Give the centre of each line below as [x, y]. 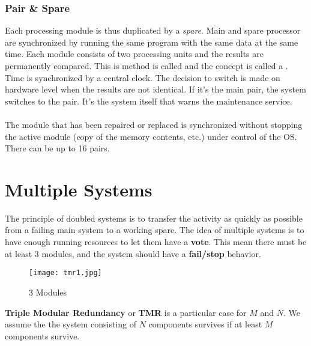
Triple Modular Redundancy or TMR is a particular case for [126, 312]
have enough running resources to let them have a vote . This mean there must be [156, 242]
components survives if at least [205, 324]
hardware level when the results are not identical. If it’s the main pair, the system [155, 89]
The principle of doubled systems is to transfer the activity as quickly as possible [154, 218]
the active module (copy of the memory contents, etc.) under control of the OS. [151, 136]
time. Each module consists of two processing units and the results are [134, 54]
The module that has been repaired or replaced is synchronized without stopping [154, 124]
